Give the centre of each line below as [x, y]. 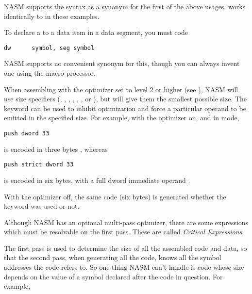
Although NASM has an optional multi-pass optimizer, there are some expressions [126, 222]
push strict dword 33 [39, 165]
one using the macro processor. [50, 73]
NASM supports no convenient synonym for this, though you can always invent [122, 63]
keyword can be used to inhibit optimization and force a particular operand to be [125, 108]
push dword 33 [27, 133]
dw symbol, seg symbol [49, 48]
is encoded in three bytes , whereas [56, 149]
